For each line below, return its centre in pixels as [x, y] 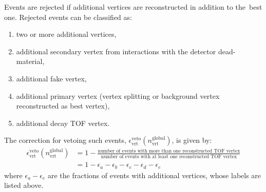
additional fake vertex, [51, 78]
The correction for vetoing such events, [65, 140]
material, [30, 61]
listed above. [24, 185]
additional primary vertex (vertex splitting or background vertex [118, 95]
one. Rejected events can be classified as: [68, 17]
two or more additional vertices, [66, 34]
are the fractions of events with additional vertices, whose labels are [154, 175]
